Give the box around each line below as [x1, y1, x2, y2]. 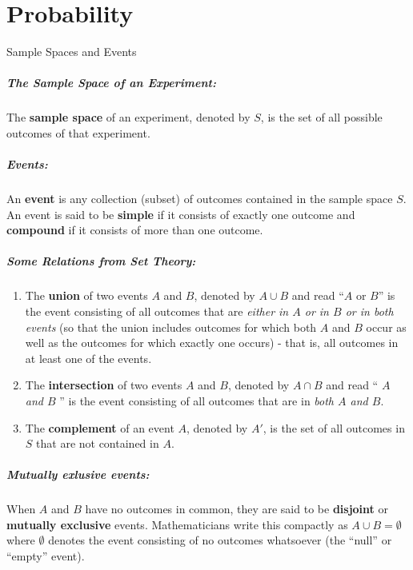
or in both [345, 302, 394, 319]
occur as [366, 318, 407, 335]
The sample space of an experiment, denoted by [6, 109, 251, 126]
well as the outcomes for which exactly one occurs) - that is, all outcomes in [25, 334, 399, 351]
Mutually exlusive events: [6, 466, 150, 483]
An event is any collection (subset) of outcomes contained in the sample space [6, 190, 393, 207]
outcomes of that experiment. [6, 124, 150, 141]
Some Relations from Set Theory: [6, 253, 196, 269]
